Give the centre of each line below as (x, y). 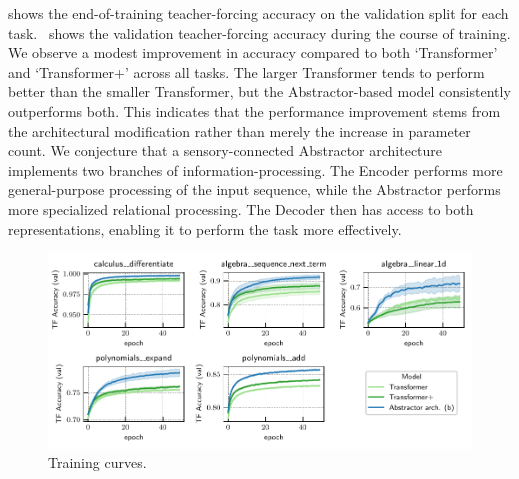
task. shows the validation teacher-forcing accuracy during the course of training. (259, 32)
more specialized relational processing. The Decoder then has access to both (241, 208)
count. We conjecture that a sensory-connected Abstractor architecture (225, 150)
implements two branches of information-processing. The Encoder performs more (255, 169)
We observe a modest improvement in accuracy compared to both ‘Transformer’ (253, 52)
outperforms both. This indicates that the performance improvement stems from (254, 110)
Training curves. (97, 462)
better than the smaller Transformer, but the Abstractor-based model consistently (259, 91)
